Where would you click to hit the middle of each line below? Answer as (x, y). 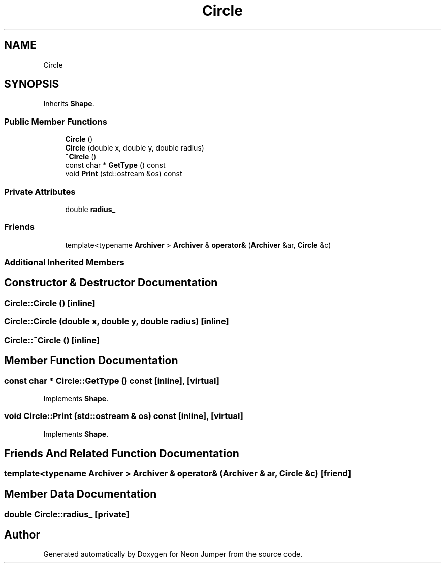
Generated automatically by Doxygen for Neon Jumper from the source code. (173, 554)
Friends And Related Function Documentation (122, 454)
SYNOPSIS (32, 84)
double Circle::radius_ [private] (67, 514)
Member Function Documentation (91, 361)
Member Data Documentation (81, 494)
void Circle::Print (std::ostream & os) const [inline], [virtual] (124, 416)
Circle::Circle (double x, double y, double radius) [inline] (117, 322)
